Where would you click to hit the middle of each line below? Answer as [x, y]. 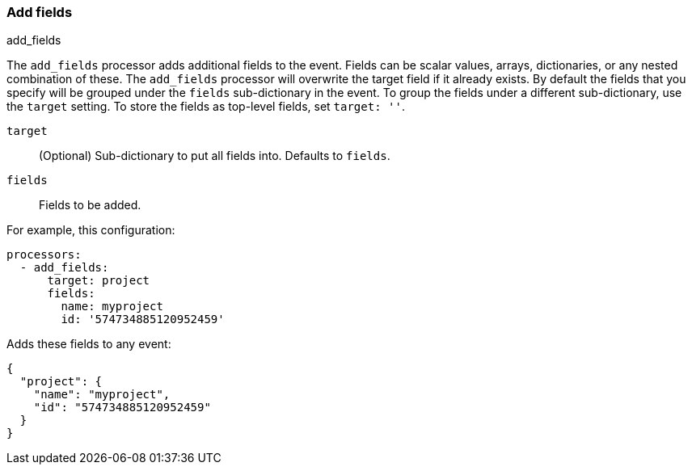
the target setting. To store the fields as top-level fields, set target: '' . [206, 107]
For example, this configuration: [91, 230]
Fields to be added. [90, 205]
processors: [44, 255]
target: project [99, 281]
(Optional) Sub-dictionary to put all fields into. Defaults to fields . [215, 156]
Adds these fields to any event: [89, 344]
